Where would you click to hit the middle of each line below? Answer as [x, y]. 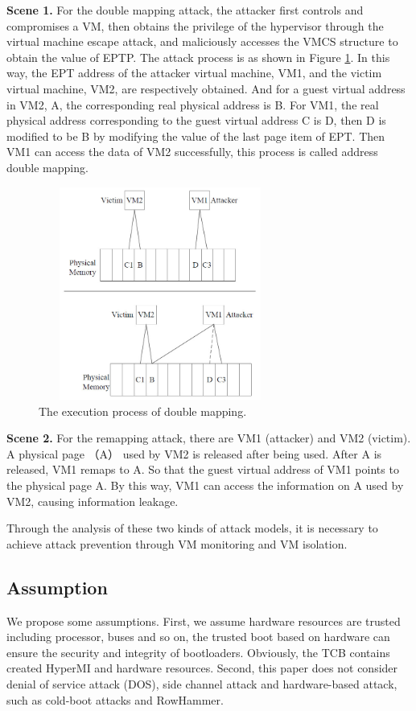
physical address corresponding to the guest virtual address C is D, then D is [196, 120]
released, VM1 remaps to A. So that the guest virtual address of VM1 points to [203, 469]
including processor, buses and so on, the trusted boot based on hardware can [198, 637]
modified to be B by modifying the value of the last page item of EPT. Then [196, 136]
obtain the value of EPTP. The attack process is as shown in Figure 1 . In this [198, 57]
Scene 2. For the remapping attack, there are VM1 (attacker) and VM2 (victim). [209, 438]
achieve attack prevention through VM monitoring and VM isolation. [177, 543]
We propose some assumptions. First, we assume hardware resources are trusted [204, 621]
